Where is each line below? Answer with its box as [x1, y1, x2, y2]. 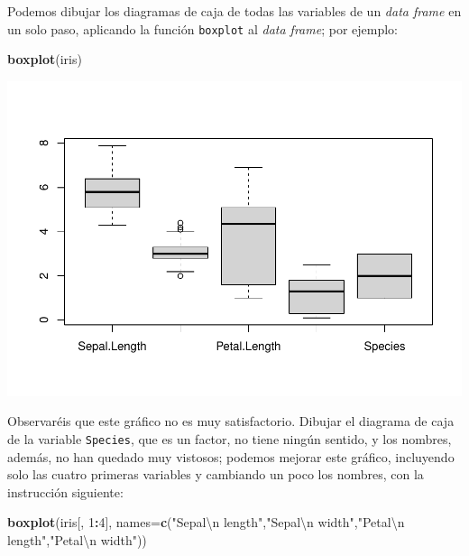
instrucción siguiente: [7, 482, 124, 501]
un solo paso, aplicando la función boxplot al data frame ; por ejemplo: [7, 19, 398, 38]
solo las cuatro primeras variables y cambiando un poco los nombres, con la [7, 465, 424, 484]
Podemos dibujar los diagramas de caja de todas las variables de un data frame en [7, 2, 462, 20]
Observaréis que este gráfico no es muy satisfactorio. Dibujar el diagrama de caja [7, 412, 455, 431]
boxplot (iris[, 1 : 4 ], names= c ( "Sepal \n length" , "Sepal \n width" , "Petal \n [7, 513, 405, 532]
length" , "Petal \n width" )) [7, 530, 147, 549]
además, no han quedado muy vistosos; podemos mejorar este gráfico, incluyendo [7, 447, 455, 466]
